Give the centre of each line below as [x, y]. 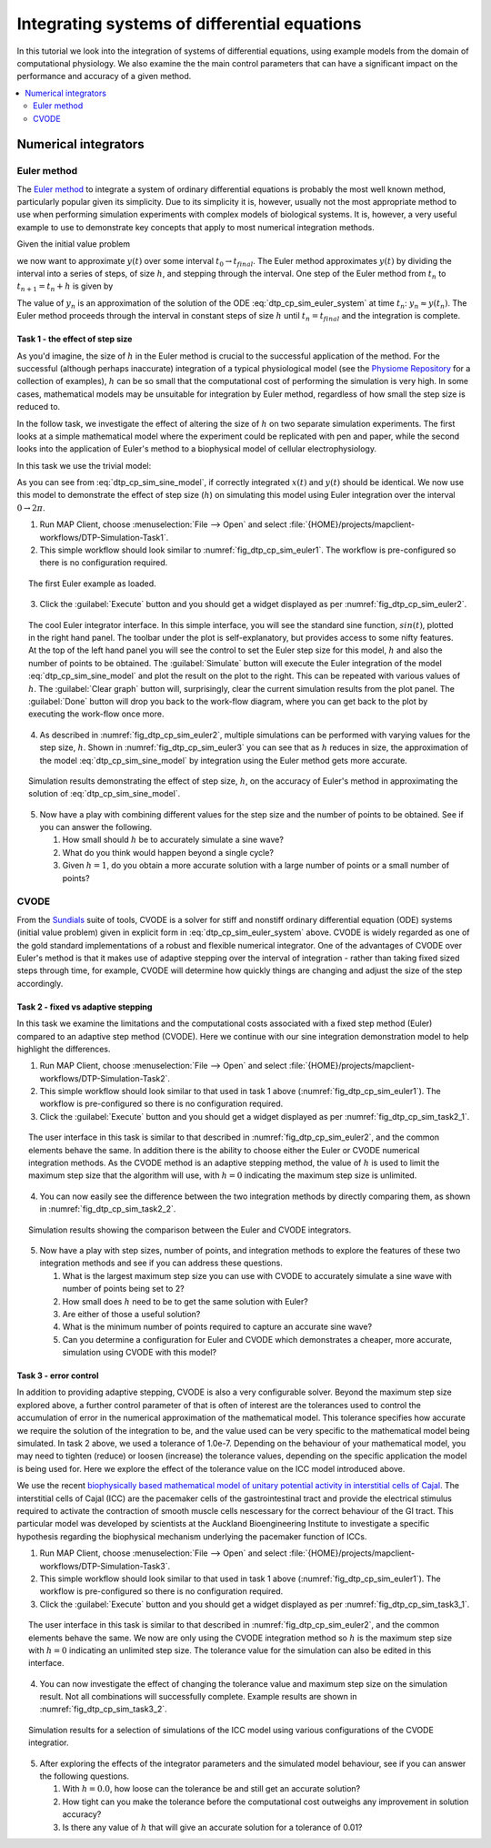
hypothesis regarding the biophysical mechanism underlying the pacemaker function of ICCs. [192, 1536]
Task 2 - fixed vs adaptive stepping [85, 1007]
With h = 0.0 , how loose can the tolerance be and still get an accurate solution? [211, 1789]
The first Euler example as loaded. [92, 584]
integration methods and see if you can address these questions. [161, 1263]
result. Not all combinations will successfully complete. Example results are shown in [199, 1697]
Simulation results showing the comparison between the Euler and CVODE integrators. [190, 1230]
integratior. [49, 1742]
